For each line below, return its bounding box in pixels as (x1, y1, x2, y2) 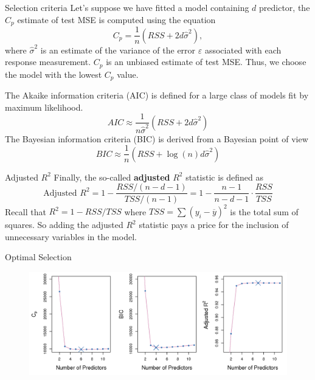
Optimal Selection (5, 250, 72, 263)
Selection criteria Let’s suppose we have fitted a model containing (5, 1, 249, 13)
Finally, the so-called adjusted (54, 170, 170, 183)
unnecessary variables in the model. (5, 230, 137, 243)
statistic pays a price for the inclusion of (139, 218, 289, 231)
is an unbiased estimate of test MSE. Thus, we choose (106, 55, 306, 68)
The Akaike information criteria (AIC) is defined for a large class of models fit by (5, 89, 309, 102)
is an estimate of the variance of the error (40, 43, 196, 56)
